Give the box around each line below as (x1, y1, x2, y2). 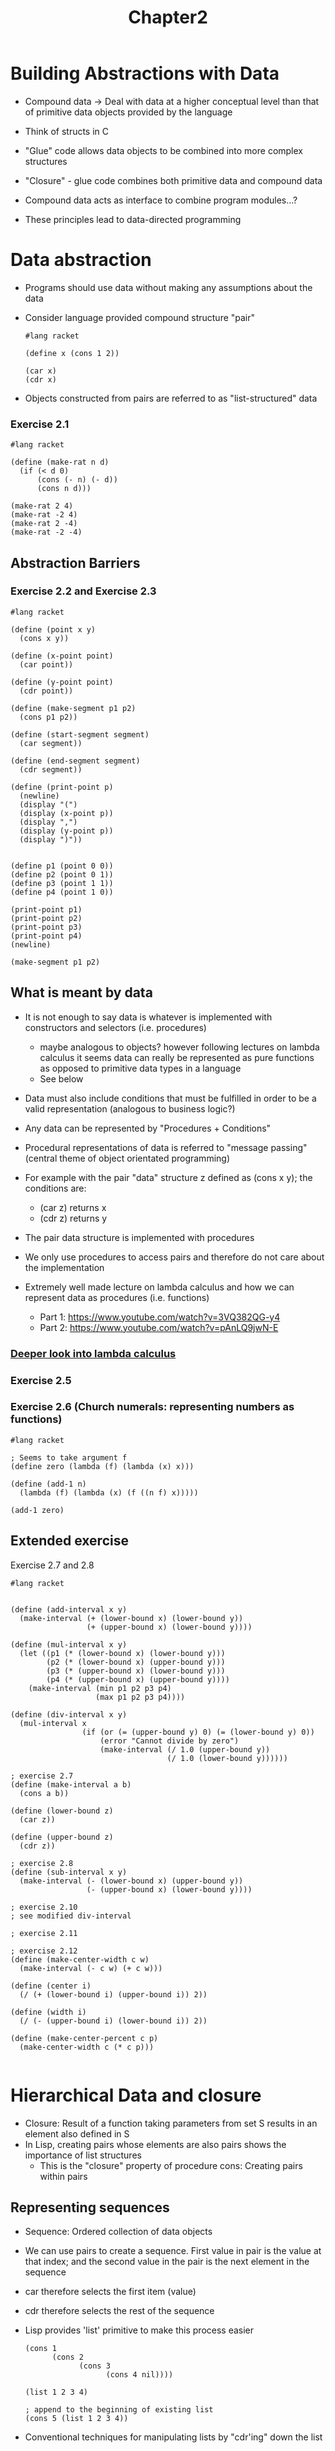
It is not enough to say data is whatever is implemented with (24, 1011, 273, 1023)
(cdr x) (24, 374, 57, 385)
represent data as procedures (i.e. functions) (24, 1291, 210, 1303)
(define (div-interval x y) (10, 1709, 128, 1720)
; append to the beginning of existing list (24, 2405, 214, 2415)
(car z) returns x (39, 1201, 107, 1213)
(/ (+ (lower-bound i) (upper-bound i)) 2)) (19, 1989, 208, 2000)
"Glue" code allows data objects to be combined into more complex (24, 144, 304, 156)
